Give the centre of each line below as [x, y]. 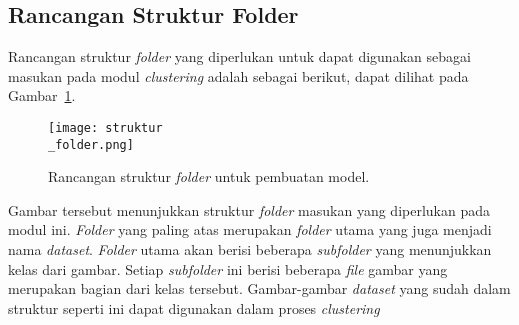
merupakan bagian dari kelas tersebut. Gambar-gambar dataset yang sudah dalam [259, 288]
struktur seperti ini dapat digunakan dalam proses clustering [194, 307]
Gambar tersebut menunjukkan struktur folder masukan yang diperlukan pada [249, 209]
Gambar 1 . [42, 95]
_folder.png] [91, 144]
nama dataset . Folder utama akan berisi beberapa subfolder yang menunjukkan [250, 249]
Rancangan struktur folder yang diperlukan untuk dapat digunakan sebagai [239, 56]
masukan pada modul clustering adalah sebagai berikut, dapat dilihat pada [238, 75]
